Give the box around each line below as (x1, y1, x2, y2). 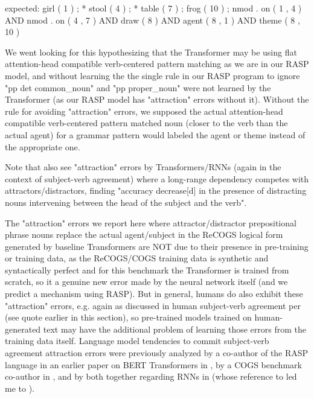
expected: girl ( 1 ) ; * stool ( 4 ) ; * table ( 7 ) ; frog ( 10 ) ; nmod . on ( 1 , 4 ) (5, 2, 302, 14)
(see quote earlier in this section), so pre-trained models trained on (5, 311, 252, 324)
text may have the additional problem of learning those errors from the (43, 322, 306, 335)
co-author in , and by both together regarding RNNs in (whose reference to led (5, 370, 297, 383)
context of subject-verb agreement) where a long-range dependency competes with (5, 172, 309, 185)
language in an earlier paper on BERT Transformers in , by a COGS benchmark (5, 358, 302, 371)
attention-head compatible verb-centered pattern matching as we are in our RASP (5, 57, 309, 70)
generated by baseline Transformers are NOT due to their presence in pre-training (5, 240, 309, 252)
